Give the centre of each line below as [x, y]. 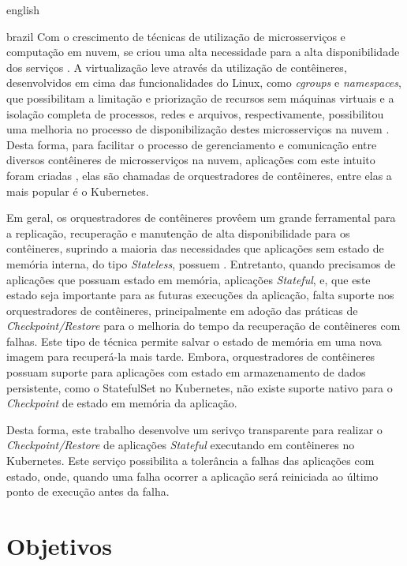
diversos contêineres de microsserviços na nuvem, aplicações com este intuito [191, 160]
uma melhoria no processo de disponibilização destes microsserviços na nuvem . [198, 129]
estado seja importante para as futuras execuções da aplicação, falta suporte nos [200, 295]
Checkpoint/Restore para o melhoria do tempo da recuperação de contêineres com [203, 326]
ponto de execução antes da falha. [88, 491]
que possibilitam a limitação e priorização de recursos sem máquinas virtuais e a [200, 97]
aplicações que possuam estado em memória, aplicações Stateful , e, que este [189, 279]
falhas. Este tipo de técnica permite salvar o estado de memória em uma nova [194, 341]
